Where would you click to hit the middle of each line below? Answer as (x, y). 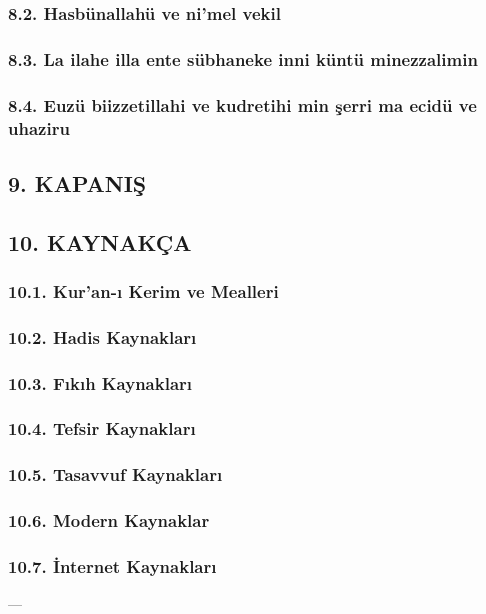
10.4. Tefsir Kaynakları (102, 428)
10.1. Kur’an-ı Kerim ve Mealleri (143, 290)
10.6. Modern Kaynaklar (109, 520)
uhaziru (39, 127)
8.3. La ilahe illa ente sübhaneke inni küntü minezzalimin (243, 58)
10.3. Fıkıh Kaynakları (100, 382)
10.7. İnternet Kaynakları (112, 566)
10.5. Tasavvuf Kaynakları (115, 474)
